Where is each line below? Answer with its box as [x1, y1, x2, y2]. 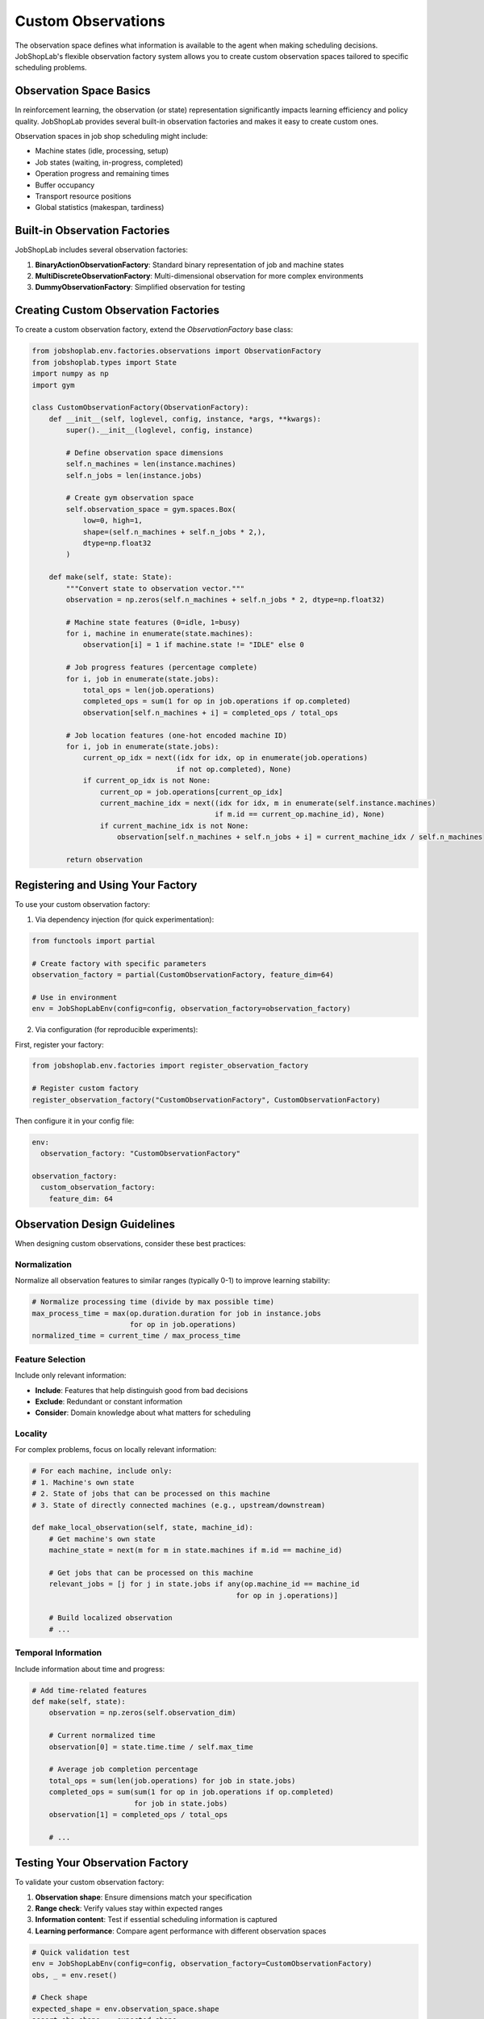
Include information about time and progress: [15, 1664, 165, 1673]
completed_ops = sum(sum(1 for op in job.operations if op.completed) [48, 1787, 335, 1797]
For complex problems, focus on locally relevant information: [15, 1445, 217, 1454]
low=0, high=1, [82, 516, 143, 525]
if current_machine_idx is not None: [99, 821, 249, 830]
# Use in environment [31, 993, 118, 1001]
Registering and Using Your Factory [15, 879, 198, 892]
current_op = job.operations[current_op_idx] [99, 787, 283, 796]
